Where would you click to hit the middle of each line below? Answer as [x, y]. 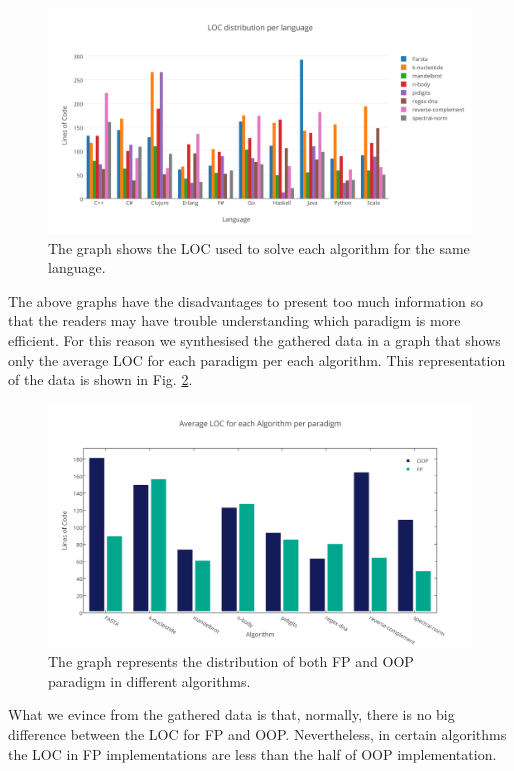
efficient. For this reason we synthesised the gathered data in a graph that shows [254, 340]
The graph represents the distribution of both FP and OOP [231, 661]
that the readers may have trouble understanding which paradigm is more [234, 320]
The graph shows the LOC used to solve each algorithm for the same [259, 247]
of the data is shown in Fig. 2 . [100, 379]
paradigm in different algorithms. [149, 680]
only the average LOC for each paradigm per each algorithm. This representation [257, 359]
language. [77, 267]
